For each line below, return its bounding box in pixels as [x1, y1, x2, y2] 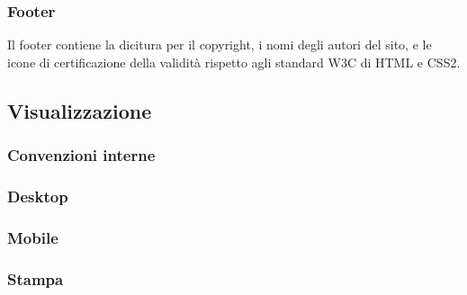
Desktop [7, 184, 68, 207]
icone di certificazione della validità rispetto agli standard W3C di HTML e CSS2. [7, 52, 461, 71]
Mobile [7, 226, 58, 248]
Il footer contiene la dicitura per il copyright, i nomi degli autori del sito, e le [7, 35, 432, 54]
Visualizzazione [7, 96, 152, 124]
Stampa [7, 267, 64, 290]
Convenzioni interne [7, 144, 156, 166]
